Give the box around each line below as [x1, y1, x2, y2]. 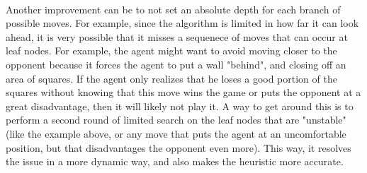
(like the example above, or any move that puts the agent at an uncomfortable [6, 126, 346, 141]
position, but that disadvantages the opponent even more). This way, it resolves [6, 140, 351, 155]
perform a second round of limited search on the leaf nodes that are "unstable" [6, 112, 346, 127]
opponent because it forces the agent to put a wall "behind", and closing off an [6, 56, 346, 71]
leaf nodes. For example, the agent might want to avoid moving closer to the [6, 43, 337, 58]
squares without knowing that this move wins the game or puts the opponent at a [6, 85, 361, 100]
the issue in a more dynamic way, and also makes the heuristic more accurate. [6, 154, 344, 169]
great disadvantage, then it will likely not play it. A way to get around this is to [6, 98, 354, 113]
